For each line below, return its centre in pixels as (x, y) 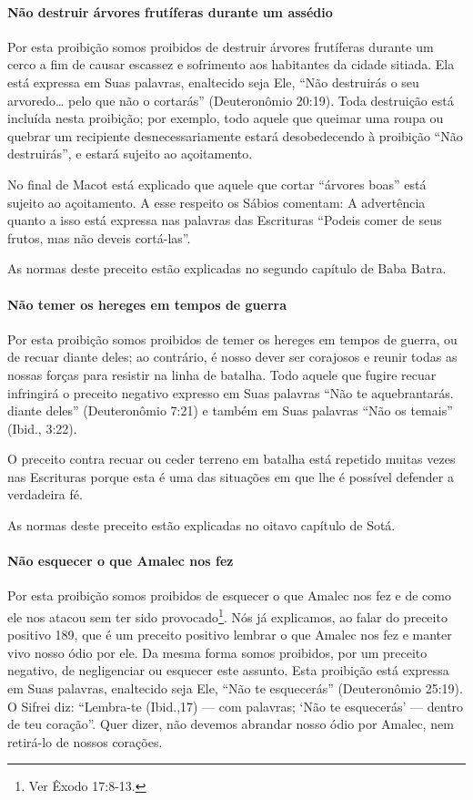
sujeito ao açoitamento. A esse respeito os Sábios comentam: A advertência (216, 202)
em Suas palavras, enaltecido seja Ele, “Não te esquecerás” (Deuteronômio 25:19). (235, 688)
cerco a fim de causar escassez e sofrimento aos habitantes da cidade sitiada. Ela (231, 64)
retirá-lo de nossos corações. (85, 741)
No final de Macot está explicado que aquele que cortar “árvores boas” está (217, 184)
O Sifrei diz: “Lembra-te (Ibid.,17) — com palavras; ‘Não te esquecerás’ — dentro (236, 706)
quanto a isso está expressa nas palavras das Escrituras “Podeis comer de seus (225, 220)
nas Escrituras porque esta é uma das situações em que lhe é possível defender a (231, 476)
